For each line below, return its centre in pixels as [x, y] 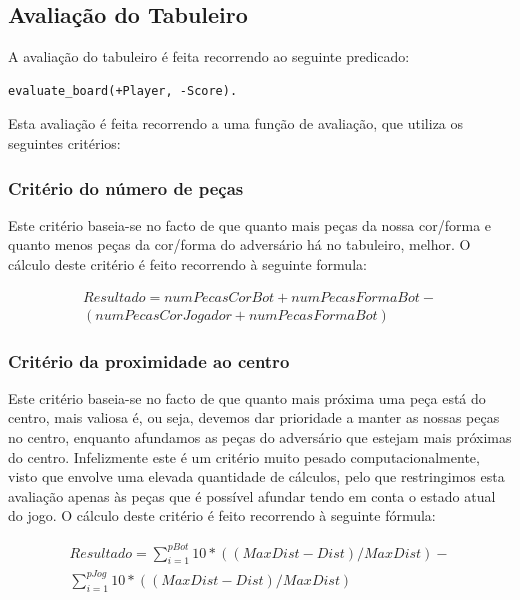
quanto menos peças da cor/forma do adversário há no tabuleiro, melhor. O [239, 244]
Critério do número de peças [126, 187]
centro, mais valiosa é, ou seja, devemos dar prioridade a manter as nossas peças [254, 417]
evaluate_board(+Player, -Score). [123, 90]
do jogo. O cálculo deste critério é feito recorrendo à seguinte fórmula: [222, 515]
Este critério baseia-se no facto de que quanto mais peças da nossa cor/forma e [250, 224]
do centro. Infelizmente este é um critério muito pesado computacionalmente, [244, 456]
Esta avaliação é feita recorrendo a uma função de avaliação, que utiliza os [236, 123]
